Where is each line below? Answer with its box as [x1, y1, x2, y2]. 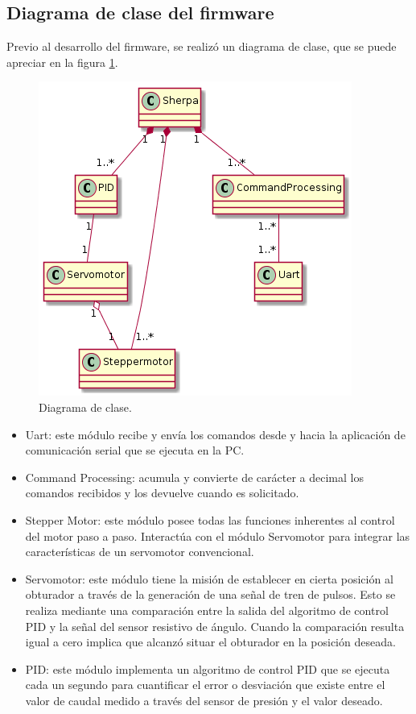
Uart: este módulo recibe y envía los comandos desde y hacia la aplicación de [25, 425, 406, 442]
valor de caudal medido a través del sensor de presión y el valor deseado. [25, 691, 383, 708]
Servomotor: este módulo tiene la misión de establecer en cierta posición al [25, 570, 393, 587]
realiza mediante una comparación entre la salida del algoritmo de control [25, 601, 389, 618]
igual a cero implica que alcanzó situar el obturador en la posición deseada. [25, 633, 396, 650]
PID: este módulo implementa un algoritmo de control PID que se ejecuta [25, 660, 390, 677]
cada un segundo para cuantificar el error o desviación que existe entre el [25, 676, 385, 693]
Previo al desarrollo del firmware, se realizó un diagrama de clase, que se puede [6, 38, 397, 55]
